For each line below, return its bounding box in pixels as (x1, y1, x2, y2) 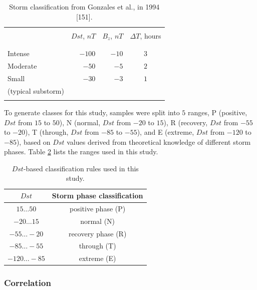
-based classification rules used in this (23, 163, 139, 173)
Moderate (8, 60, 37, 71)
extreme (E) (79, 253, 116, 263)
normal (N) (80, 215, 115, 226)
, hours (140, 30, 161, 41)
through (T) (79, 240, 116, 251)
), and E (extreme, (137, 127, 194, 137)
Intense (8, 48, 30, 59)
